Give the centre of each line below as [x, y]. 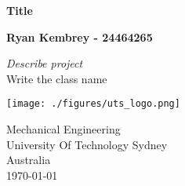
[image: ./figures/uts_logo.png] [93, 104]
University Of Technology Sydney [87, 144]
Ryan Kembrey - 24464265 [80, 36]
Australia [29, 160]
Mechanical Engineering [63, 129]
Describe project [45, 63]
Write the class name [57, 78]
